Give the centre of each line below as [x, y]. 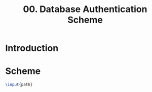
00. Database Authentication [85, 9]
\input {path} [19, 85]
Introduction [32, 48]
